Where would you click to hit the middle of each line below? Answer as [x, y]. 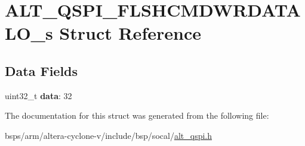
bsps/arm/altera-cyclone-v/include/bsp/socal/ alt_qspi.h [109, 135]
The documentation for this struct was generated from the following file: [137, 115]
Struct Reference [130, 33]
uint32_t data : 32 [38, 95]
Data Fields [41, 70]
